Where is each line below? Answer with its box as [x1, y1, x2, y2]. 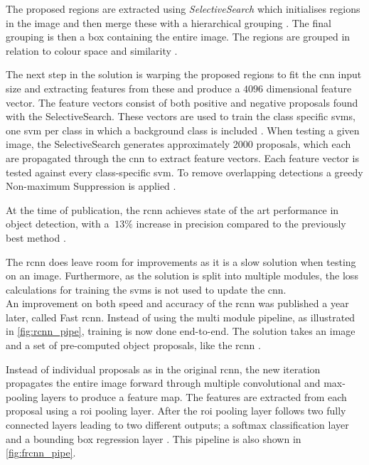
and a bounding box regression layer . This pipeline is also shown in [6, 431, 301, 446]
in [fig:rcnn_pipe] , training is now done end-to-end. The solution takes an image [6, 324, 355, 338]
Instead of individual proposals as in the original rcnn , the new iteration [6, 361, 321, 376]
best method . [6, 230, 66, 245]
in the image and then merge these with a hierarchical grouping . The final [6, 15, 331, 30]
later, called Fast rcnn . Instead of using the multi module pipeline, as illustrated [6, 309, 355, 324]
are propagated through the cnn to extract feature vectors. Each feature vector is [6, 150, 359, 165]
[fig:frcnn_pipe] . [6, 445, 76, 460]
